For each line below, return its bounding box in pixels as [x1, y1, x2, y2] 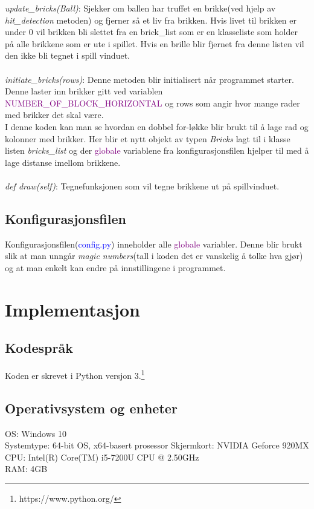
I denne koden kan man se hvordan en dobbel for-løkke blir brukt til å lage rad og [5, 120, 309, 133]
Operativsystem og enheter [5, 398, 178, 417]
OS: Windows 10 [5, 427, 66, 439]
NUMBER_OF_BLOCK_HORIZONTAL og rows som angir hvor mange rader [5, 96, 300, 109]
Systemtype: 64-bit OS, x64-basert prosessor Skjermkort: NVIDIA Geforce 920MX [5, 439, 309, 452]
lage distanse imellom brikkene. [5, 156, 121, 168]
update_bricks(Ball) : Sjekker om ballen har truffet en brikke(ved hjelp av [5, 2, 276, 14]
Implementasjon [5, 297, 140, 321]
